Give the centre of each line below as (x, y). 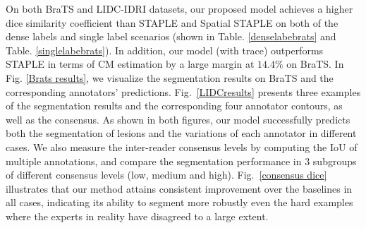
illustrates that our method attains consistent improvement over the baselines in (179, 188)
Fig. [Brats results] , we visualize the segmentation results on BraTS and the (170, 77)
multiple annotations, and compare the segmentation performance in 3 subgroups (181, 161)
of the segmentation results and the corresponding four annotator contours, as (174, 106)
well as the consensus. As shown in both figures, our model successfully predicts (178, 119)
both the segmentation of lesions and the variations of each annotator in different (181, 133)
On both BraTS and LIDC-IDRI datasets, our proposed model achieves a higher (179, 8)
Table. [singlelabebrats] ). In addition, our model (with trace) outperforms (165, 50)
